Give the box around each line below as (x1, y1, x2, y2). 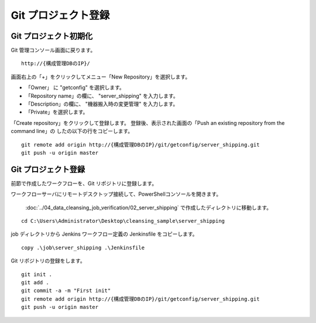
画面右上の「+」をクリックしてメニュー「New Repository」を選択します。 (11, 73, 191, 80)
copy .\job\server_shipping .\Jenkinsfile (21, 244, 145, 251)
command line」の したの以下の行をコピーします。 (11, 128, 133, 135)
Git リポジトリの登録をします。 (11, 257, 85, 264)
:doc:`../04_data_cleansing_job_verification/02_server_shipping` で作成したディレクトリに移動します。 (25, 204, 272, 211)
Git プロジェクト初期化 (11, 31, 93, 41)
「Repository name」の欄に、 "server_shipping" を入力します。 (25, 92, 178, 99)
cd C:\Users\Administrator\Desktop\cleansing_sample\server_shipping (21, 217, 225, 225)
